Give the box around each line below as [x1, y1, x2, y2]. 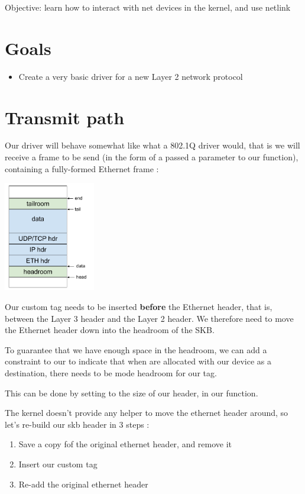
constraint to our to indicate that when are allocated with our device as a [5, 355, 272, 367]
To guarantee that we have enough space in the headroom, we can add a [5, 343, 267, 356]
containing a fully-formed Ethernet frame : [5, 162, 159, 175]
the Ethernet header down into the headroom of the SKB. [5, 324, 215, 336]
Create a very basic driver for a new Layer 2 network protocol [18, 70, 243, 82]
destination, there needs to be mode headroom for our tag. [5, 367, 217, 379]
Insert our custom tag [18, 458, 98, 470]
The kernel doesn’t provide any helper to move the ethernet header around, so [5, 406, 288, 419]
